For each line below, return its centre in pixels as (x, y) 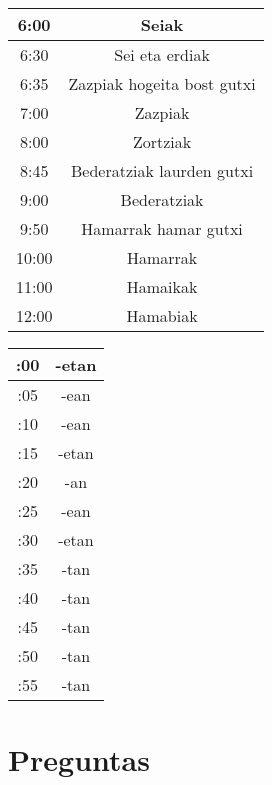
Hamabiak (162, 315)
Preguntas (79, 759)
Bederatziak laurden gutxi (162, 170)
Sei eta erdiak (162, 54)
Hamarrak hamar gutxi (162, 228)
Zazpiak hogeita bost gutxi (162, 83)
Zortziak (162, 141)
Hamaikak (162, 286)
